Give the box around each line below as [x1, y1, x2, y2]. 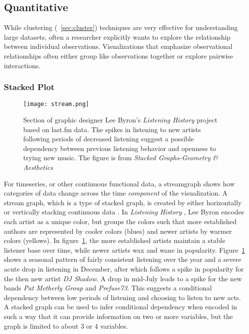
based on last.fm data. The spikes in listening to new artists [23, 124, 201, 134]
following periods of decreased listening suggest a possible [23, 134, 194, 144]
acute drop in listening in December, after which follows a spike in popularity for [4, 263, 244, 273]
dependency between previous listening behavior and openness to [23, 143, 216, 153]
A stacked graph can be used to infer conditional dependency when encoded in [4, 302, 237, 312]
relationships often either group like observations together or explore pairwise [4, 50, 233, 61]
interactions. [4, 60, 41, 70]
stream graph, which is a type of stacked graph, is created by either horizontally [4, 197, 242, 207]
